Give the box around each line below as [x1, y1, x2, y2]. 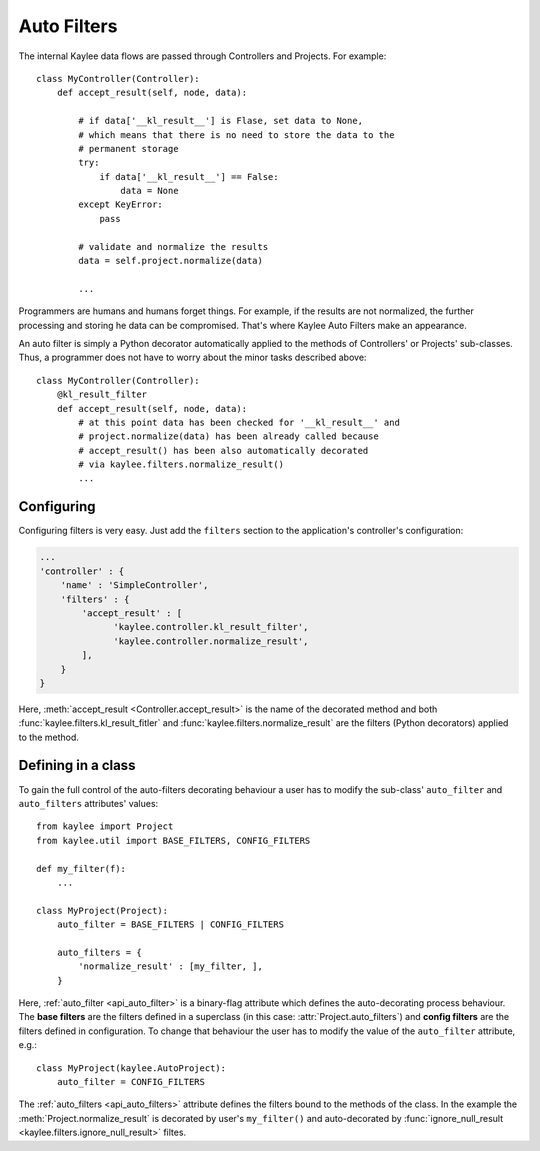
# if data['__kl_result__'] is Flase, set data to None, [78, 115, 364, 127]
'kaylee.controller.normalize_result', [113, 635, 309, 647]
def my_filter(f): [36, 863, 127, 874]
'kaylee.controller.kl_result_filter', [113, 621, 309, 633]
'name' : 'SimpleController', [60, 580, 209, 591]
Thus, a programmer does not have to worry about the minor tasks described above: [18, 351, 367, 364]
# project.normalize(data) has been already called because [78, 431, 379, 442]
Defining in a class [18, 757, 136, 774]
